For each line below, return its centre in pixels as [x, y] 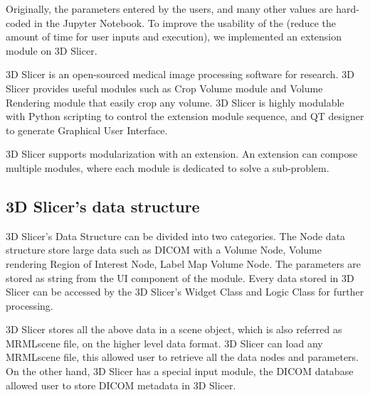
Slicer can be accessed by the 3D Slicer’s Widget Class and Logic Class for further [185, 292]
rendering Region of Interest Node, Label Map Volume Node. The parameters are [183, 263]
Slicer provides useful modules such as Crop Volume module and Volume [164, 88]
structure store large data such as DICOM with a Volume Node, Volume [164, 250]
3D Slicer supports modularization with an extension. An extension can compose [182, 154]
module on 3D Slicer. [52, 50]
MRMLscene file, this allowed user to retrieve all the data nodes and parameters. [182, 357]
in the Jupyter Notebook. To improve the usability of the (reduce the [185, 22]
